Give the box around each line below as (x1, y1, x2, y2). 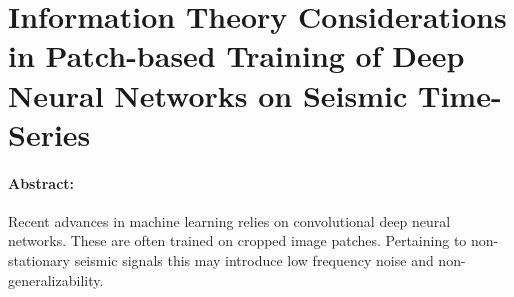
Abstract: (8, 172, 75, 193)
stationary (8, 249, 70, 270)
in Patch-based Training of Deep (8, 35, 465, 76)
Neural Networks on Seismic (8, 74, 408, 115)
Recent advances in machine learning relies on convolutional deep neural (8, 210, 451, 231)
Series (8, 113, 91, 154)
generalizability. (8, 269, 104, 290)
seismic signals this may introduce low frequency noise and (74, 249, 434, 270)
